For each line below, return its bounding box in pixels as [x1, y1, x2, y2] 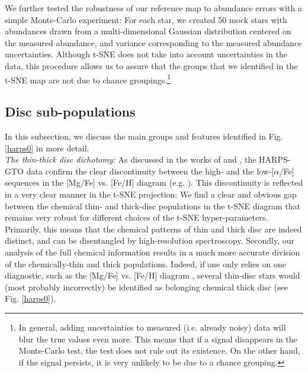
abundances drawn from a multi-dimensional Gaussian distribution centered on [5, 25, 291, 37]
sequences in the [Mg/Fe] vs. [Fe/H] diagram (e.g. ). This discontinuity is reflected [5, 176, 303, 189]
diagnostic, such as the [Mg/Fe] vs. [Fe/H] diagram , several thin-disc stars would [5, 269, 300, 282]
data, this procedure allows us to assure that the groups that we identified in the [5, 59, 298, 72]
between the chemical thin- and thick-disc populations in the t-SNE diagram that [5, 199, 300, 212]
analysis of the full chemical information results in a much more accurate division [5, 245, 300, 258]
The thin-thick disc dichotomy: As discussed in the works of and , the [5, 153, 256, 166]
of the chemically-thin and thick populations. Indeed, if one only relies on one [5, 257, 287, 270]
